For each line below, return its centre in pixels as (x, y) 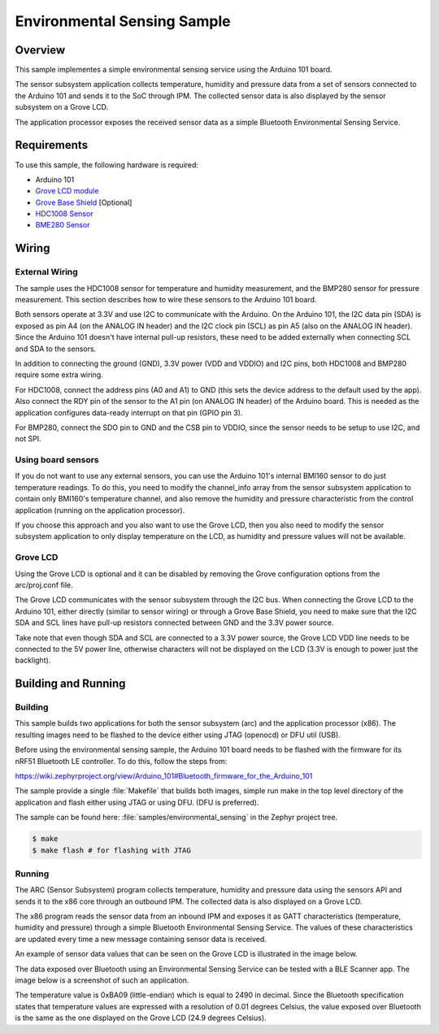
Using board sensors (57, 460)
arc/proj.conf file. (44, 584)
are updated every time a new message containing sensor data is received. (141, 939)
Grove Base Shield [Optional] (84, 202)
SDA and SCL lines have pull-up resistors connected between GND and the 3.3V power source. (174, 623)
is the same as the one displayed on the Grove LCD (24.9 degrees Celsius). (141, 1018)
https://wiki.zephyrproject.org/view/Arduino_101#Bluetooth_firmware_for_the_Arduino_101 (164, 776)
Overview (40, 50)
